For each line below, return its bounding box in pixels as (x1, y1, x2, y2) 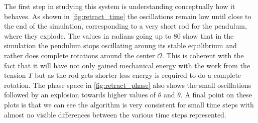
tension (4, 70, 26, 80)
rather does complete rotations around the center (4, 50, 155, 60)
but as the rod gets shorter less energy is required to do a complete (35, 70, 241, 80)
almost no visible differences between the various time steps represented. (4, 109, 226, 119)
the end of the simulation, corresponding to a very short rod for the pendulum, (4, 21, 247, 31)
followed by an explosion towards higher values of (4, 89, 156, 100)
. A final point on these (180, 89, 252, 100)
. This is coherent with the (162, 50, 244, 60)
